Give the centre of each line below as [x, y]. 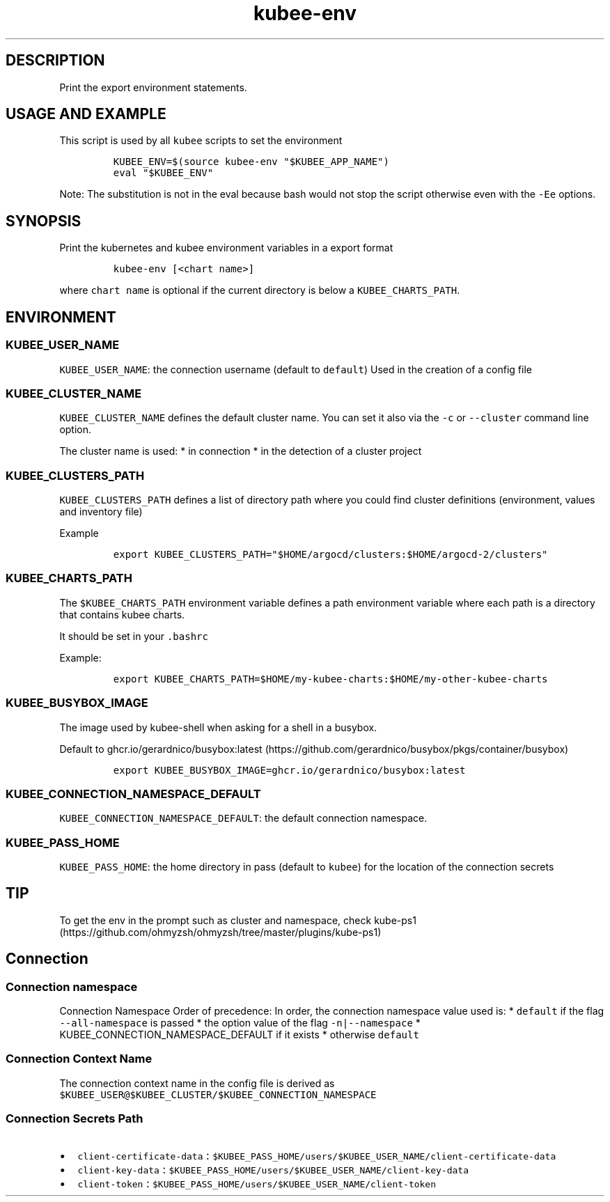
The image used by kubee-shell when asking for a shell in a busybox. [218, 727]
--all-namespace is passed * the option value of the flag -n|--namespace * [240, 1023]
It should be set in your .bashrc [134, 636]
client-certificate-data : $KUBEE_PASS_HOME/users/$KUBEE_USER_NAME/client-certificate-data [317, 1155]
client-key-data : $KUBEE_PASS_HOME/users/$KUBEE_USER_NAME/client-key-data [273, 1169]
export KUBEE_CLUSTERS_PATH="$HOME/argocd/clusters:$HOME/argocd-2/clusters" [330, 554]
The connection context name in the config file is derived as [197, 1083]
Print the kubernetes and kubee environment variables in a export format [226, 248]
